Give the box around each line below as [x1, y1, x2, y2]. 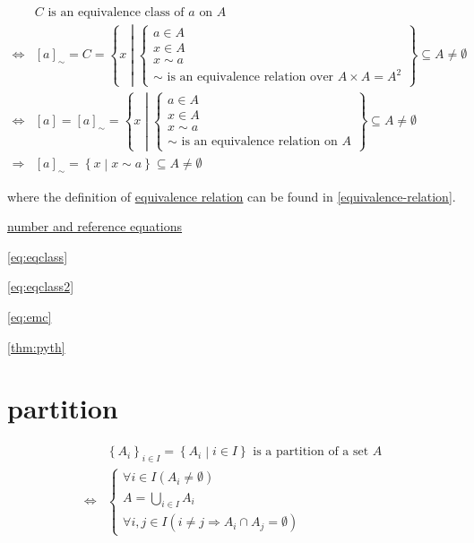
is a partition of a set [253, 445, 369, 459]
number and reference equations [7, 217, 183, 236]
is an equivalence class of [47, 6, 185, 20]
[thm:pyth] [7, 337, 65, 356]
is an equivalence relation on [181, 135, 338, 149]
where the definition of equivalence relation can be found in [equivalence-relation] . [7, 186, 456, 205]
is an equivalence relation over [167, 71, 334, 84]
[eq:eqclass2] [7, 277, 74, 296]
